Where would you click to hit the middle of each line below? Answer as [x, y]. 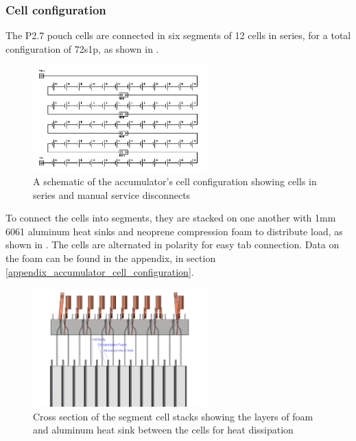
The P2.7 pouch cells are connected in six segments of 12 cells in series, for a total [178, 35]
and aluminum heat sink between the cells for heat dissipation [163, 430]
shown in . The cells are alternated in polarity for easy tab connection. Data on [173, 245]
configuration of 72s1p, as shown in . [82, 48]
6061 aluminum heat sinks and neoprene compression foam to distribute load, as [174, 231]
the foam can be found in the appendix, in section [111, 258]
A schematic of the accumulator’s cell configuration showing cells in [175, 181]
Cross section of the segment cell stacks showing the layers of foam [173, 416]
